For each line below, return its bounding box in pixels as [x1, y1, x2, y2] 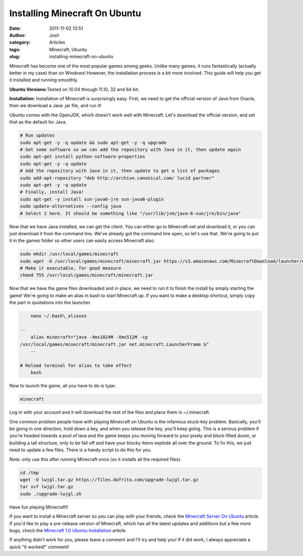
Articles [49, 39, 66, 46]
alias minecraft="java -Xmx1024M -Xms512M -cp [30, 334, 148, 340]
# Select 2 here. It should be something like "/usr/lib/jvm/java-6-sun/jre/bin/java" [20, 210, 241, 216]
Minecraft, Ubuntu [49, 46, 87, 53]
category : [9, 39, 31, 46]
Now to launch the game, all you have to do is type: [9, 382, 116, 389]
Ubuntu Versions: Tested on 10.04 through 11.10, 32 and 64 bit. [9, 86, 140, 92]
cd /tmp [20, 469, 39, 476]
